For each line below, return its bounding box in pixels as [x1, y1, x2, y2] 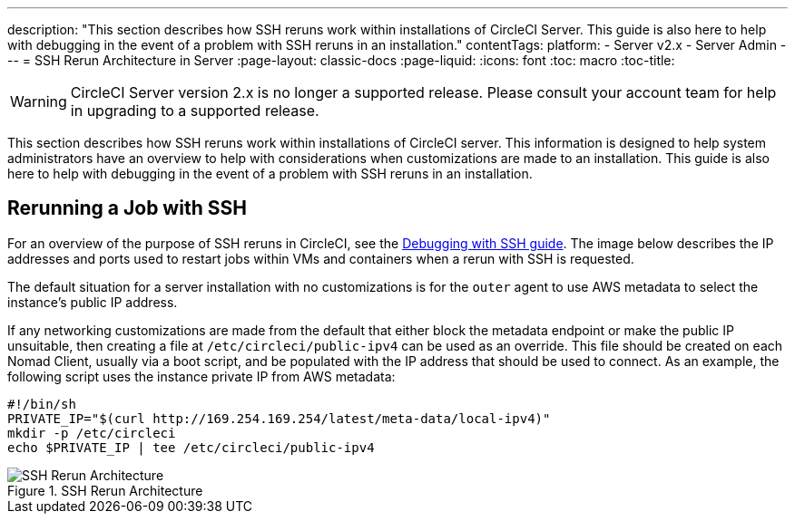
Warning [10, 92, 67, 111]
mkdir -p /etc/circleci [7, 425, 176, 440]
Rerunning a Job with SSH [7, 197, 247, 220]
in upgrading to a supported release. [70, 101, 319, 120]
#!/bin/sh [7, 396, 76, 411]
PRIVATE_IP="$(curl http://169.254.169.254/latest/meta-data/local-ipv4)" [7, 410, 551, 426]
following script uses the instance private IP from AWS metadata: [7, 368, 396, 384]
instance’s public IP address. [7, 294, 178, 310]
